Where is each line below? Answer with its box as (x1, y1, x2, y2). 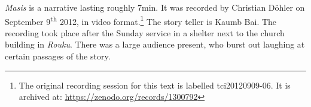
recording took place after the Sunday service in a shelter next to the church (5, 26, 285, 39)
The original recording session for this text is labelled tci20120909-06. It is (19, 78, 291, 91)
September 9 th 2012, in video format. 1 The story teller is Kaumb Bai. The (5, 13, 277, 27)
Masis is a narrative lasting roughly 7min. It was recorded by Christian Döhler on (5, 1, 305, 13)
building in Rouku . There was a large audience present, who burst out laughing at (5, 38, 305, 51)
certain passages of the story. (5, 50, 111, 62)
